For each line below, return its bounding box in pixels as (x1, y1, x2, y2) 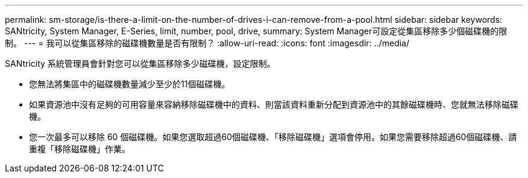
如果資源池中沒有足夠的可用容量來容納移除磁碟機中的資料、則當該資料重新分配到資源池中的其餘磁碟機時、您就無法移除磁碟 (29, 99, 518, 109)
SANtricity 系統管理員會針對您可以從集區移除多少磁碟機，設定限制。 (5, 58, 275, 69)
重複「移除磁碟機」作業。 (29, 144, 130, 154)
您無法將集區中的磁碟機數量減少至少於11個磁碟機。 (29, 79, 230, 89)
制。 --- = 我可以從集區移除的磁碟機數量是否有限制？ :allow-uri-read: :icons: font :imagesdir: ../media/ (5, 38, 410, 48)
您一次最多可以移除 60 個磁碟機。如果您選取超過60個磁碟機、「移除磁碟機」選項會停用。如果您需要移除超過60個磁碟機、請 (29, 132, 517, 142)
